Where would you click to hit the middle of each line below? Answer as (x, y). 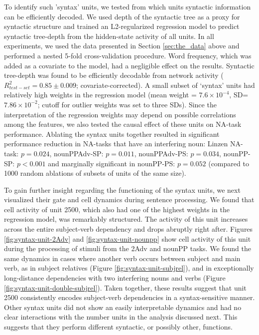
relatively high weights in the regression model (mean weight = (100, 95)
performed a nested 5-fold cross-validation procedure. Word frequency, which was (128, 55)
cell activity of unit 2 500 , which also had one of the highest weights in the (117, 209)
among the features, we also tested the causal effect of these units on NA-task (123, 124)
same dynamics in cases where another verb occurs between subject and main (122, 258)
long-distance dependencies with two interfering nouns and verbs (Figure (115, 278)
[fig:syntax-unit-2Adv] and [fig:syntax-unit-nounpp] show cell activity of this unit (128, 238)
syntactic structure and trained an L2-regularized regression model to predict (122, 26)
